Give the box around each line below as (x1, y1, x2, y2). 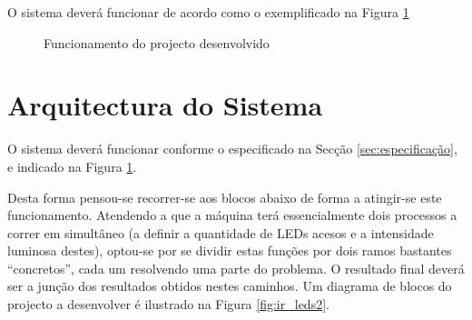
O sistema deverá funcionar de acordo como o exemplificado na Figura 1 (7, 3, 409, 21)
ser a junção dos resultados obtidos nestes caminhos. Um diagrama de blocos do (7, 276, 452, 295)
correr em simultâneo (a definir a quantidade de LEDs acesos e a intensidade (7, 223, 434, 242)
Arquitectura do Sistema (7, 86, 323, 124)
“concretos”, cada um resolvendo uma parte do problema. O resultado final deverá (7, 258, 465, 277)
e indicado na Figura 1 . (7, 156, 137, 175)
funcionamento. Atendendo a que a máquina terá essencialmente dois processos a (7, 205, 457, 225)
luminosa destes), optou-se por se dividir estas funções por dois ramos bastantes (7, 241, 452, 260)
